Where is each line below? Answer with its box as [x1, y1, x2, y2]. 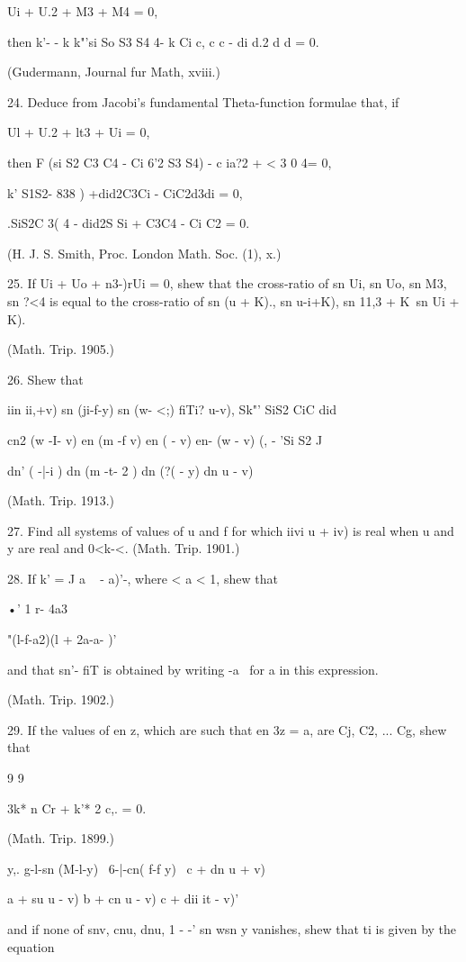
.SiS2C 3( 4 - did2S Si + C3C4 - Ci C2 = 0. [7, 213, 250, 232]
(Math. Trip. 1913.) [7, 491, 115, 510]
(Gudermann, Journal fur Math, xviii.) [7, 62, 220, 81]
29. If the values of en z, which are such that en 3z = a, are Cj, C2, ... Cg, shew [7, 720, 447, 739]
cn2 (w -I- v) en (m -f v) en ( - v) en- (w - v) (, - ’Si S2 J [7, 430, 323, 449]
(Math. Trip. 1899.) [7, 829, 115, 848]
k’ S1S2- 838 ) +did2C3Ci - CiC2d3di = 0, [7, 183, 243, 202]
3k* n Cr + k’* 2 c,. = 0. [7, 798, 147, 817]
